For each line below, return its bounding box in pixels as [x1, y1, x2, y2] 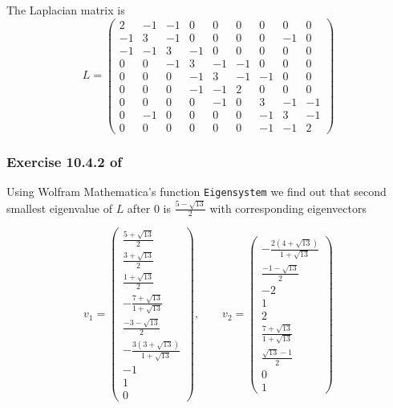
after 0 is [127, 199, 172, 216]
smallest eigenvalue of [6, 199, 112, 216]
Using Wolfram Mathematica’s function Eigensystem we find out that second [6, 183, 387, 200]
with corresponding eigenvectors [209, 199, 367, 216]
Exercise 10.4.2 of [6, 151, 123, 171]
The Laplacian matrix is [6, 2, 125, 18]
